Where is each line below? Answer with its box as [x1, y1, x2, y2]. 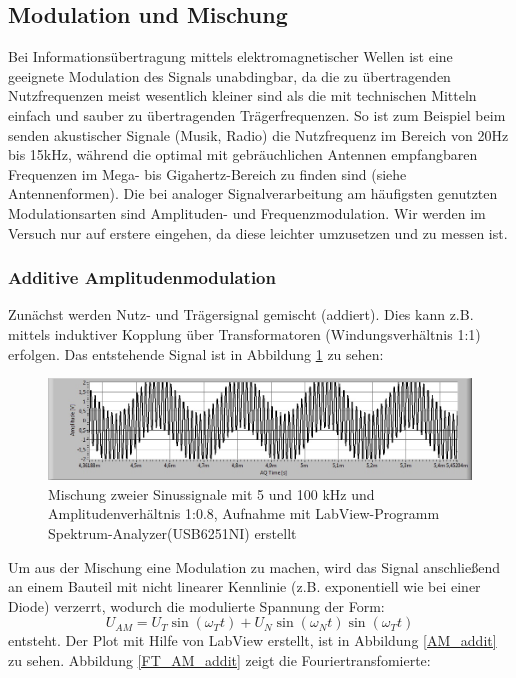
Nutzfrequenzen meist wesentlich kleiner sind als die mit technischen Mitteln [8, 85, 477, 106]
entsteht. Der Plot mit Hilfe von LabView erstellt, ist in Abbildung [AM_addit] [8, 630, 497, 651]
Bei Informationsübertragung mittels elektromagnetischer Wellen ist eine [8, 46, 453, 67]
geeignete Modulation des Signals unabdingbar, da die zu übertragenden [8, 65, 451, 86]
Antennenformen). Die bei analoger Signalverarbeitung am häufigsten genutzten [8, 183, 498, 204]
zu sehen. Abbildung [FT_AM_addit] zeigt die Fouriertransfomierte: [8, 650, 431, 671]
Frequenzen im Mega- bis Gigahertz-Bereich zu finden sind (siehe [8, 163, 407, 184]
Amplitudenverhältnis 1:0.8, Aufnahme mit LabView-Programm [48, 503, 440, 524]
